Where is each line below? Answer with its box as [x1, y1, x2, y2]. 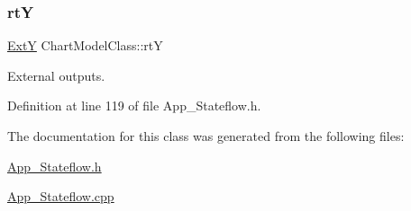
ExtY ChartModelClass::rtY [7, 36, 163, 55]
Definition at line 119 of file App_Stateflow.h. [7, 96, 261, 115]
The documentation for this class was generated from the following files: [7, 127, 405, 145]
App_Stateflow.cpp [7, 187, 114, 206]
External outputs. [7, 66, 105, 84]
